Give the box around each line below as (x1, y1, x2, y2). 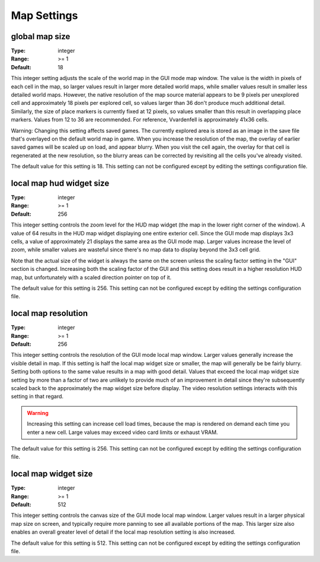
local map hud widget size (11, 178, 110, 188)
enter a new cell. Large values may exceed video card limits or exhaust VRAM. (27, 429, 219, 436)
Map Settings (11, 9, 78, 22)
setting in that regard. (11, 393, 64, 400)
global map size (11, 31, 71, 41)
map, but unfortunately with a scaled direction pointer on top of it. (11, 273, 172, 281)
